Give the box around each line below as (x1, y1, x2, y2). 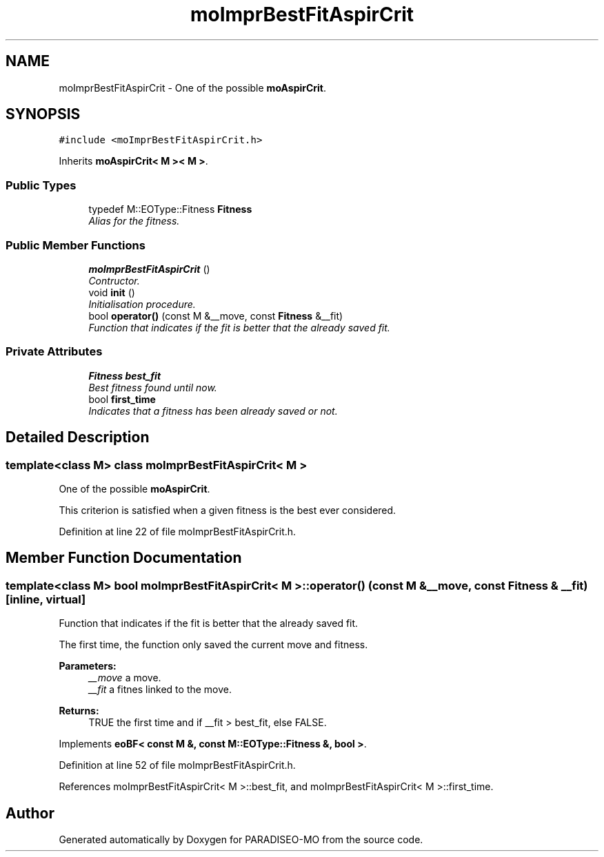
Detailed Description (6, 429, 150, 446)
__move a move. (88, 672, 161, 684)
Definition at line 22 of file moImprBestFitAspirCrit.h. (59, 525, 296, 537)
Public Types (6, 178, 77, 192)
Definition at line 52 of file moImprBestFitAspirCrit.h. (59, 759, 296, 772)
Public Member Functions (6, 238, 145, 252)
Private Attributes (6, 344, 103, 359)
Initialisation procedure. (88, 298, 196, 310)
